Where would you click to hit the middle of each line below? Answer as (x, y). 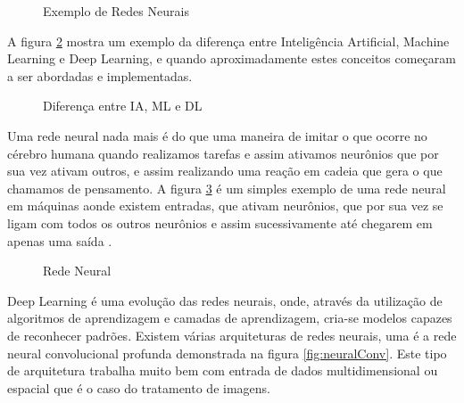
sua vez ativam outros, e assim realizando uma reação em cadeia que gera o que (225, 171)
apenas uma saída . (60, 240)
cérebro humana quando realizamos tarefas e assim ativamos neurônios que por (223, 153)
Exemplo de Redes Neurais (116, 11)
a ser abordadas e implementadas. (100, 75)
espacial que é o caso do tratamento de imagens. (139, 387)
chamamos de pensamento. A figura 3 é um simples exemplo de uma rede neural (227, 188)
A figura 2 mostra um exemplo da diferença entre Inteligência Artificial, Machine (228, 41)
